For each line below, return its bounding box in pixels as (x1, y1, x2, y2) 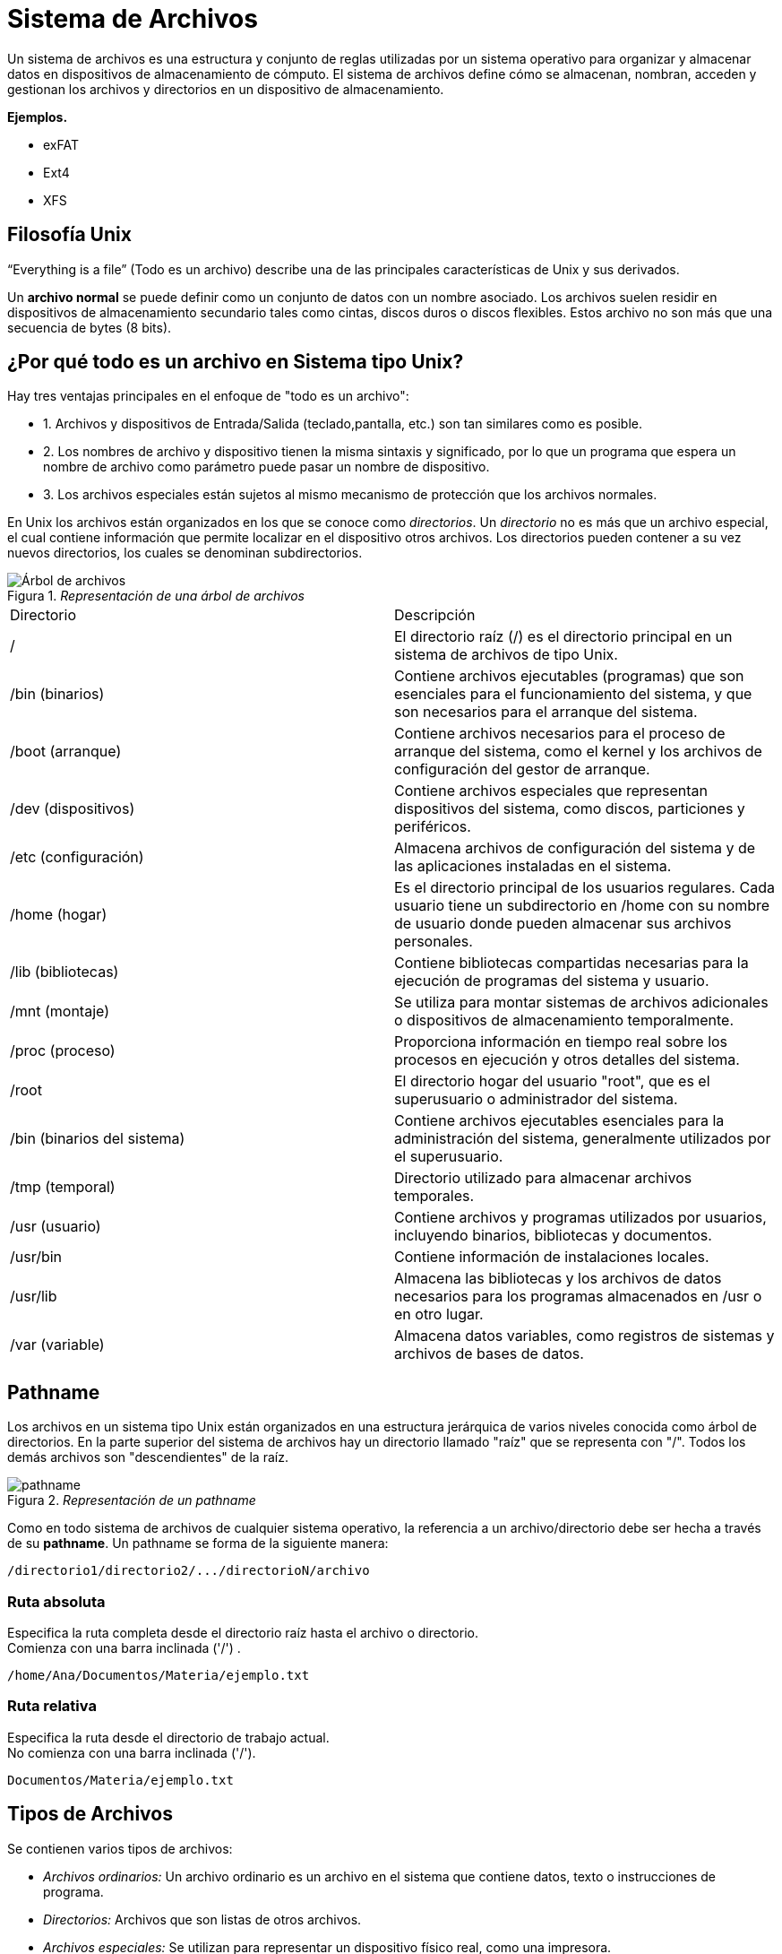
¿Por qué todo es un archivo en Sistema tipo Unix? (7, 350, 464, 374)
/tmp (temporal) (10, 1178, 116, 1197)
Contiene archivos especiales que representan (394, 782, 708, 800)
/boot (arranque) (10, 742, 122, 761)
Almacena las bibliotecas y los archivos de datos (394, 1269, 722, 1288)
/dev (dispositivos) (10, 800, 135, 818)
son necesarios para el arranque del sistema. (394, 703, 698, 722)
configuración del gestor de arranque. (394, 760, 650, 779)
